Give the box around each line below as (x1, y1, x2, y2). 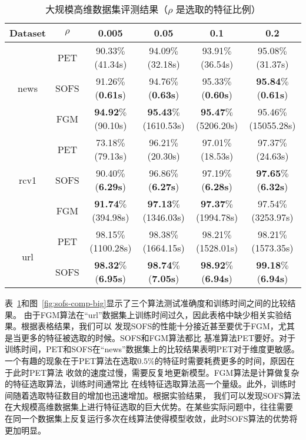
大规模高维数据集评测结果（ (45, 2, 168, 16)
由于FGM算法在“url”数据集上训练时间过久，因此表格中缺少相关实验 (24, 308, 284, 320)
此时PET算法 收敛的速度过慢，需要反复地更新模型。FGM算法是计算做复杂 (12, 366, 300, 378)
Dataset (9, 26, 46, 39)
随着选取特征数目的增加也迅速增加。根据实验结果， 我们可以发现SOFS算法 (12, 389, 301, 401)
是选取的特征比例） (175, 2, 261, 16)
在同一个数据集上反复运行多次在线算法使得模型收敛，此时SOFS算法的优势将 (5, 412, 298, 424)
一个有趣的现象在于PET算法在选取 (5, 354, 138, 366)
